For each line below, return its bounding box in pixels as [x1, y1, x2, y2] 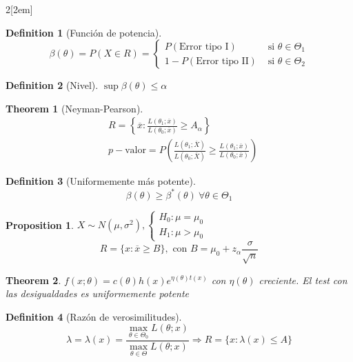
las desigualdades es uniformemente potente [6, 286, 190, 301]
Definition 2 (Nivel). [6, 78, 99, 92]
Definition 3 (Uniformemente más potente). [6, 174, 196, 188]
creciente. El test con [259, 272, 347, 287]
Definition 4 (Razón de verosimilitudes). [6, 309, 182, 323]
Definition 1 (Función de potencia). [6, 25, 162, 39]
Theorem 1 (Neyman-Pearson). [6, 101, 143, 115]
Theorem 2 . [6, 272, 61, 287]
